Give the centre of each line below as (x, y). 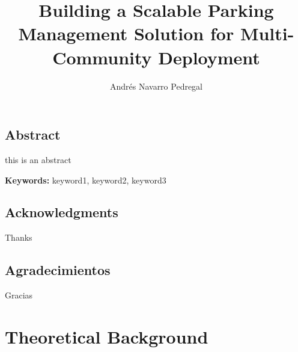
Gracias (19, 295)
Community (102, 57)
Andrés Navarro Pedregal (156, 86)
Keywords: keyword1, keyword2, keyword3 (86, 180)
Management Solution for (126, 33)
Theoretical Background (107, 336)
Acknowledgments (62, 212)
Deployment (209, 57)
